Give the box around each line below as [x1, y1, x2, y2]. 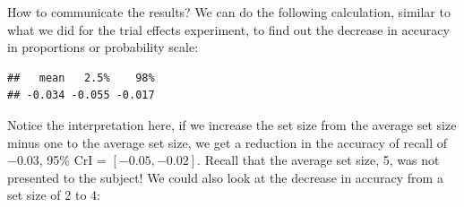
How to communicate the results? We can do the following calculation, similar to [7, 3, 451, 21]
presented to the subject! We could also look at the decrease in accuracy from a [7, 168, 443, 186]
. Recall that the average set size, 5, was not [197, 151, 440, 169]
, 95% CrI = [39, 151, 107, 169]
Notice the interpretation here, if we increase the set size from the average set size [7, 115, 457, 134]
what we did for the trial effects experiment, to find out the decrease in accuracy [7, 20, 450, 39]
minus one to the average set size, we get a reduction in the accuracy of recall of [7, 133, 448, 151]
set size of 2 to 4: [7, 185, 100, 204]
